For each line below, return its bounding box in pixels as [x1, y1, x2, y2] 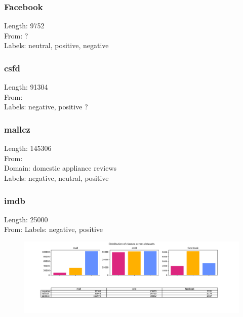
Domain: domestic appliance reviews [4, 163, 117, 173]
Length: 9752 [4, 20, 45, 31]
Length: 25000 [4, 214, 48, 224]
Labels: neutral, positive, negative [4, 40, 109, 51]
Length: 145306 [4, 143, 52, 153]
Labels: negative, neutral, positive [4, 173, 109, 183]
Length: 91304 [4, 82, 48, 92]
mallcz [4, 123, 30, 135]
